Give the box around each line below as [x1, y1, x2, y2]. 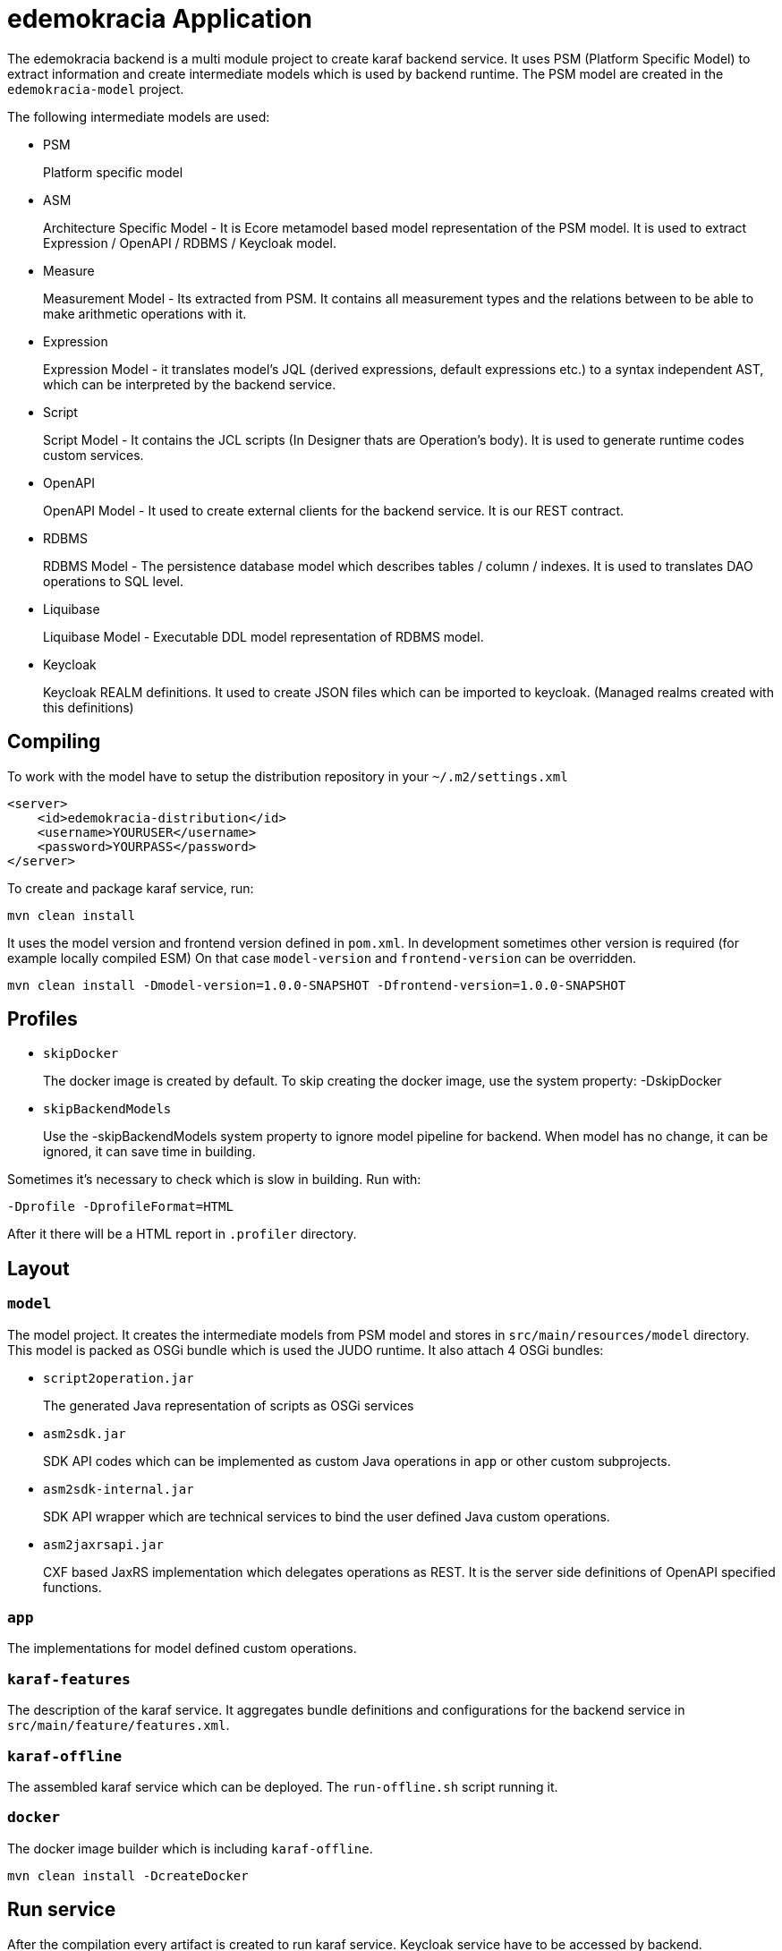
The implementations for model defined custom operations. [7, 1640, 357, 1657]
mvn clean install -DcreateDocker [7, 1868, 249, 1883]
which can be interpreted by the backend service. [43, 376, 336, 392]
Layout [7, 1257, 70, 1280]
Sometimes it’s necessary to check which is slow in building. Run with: [7, 1171, 421, 1188]
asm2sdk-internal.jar [43, 1481, 194, 1496]
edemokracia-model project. [7, 81, 184, 97]
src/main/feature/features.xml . [7, 1717, 230, 1734]
